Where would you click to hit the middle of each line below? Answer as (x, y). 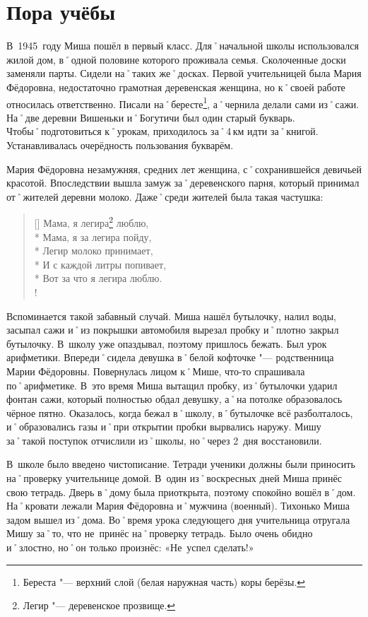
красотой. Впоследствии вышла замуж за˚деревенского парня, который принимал (183, 183)
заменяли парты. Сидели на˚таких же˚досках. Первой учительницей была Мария (184, 73)
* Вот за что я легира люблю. (98, 278)
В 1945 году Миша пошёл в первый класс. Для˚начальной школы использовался (183, 46)
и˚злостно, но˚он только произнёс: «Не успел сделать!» (130, 547)
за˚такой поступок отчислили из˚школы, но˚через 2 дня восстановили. (164, 440)
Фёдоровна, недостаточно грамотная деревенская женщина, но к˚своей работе (176, 87)
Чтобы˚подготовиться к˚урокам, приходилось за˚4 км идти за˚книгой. (162, 131)
